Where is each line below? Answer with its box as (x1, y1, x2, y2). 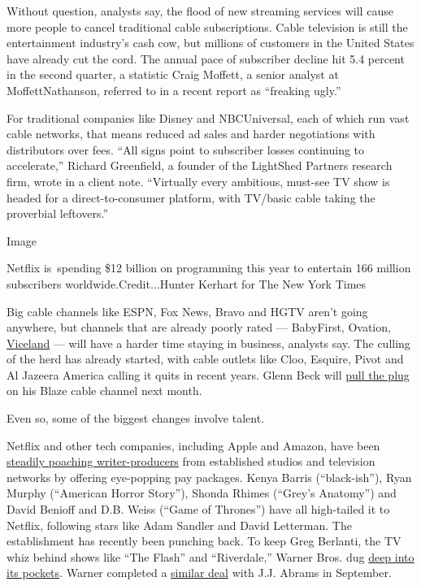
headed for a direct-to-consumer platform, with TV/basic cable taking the (7, 189, 375, 206)
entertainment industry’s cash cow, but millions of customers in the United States (7, 34, 414, 51)
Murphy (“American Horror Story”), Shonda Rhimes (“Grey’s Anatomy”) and (7, 484, 397, 501)
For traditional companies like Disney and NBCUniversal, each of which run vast (7, 109, 410, 126)
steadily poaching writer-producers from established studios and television (7, 453, 375, 470)
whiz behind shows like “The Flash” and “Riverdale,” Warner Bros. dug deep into (7, 548, 414, 565)
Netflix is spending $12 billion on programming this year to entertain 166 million (7, 259, 411, 276)
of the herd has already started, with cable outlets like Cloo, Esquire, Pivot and (7, 350, 404, 367)
